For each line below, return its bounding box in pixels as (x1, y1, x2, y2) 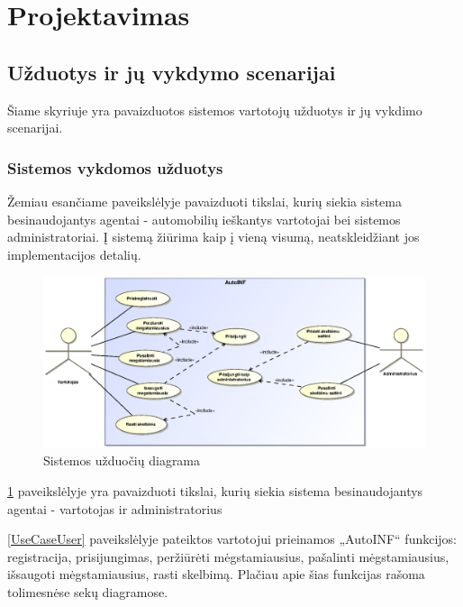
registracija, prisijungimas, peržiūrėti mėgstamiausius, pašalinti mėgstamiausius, (7, 547, 449, 566)
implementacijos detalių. (7, 244, 141, 263)
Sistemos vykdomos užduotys (7, 156, 223, 179)
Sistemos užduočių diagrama (43, 451, 201, 470)
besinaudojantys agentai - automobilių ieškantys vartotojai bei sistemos (7, 209, 401, 228)
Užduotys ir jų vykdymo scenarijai (7, 58, 336, 86)
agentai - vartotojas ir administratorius (7, 499, 222, 518)
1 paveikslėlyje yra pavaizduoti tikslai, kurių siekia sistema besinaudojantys (7, 482, 423, 501)
